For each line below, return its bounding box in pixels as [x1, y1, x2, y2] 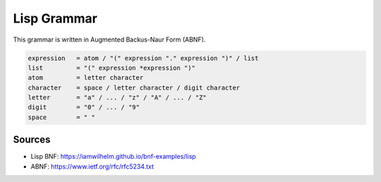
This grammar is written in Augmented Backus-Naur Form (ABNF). [13, 35, 206, 44]
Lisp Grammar [13, 11, 98, 26]
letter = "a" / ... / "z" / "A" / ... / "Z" [28, 94, 207, 102]
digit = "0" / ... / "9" [28, 103, 140, 111]
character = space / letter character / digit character [28, 83, 241, 92]
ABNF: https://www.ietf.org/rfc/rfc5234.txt [30, 162, 155, 171]
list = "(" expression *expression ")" [28, 63, 195, 72]
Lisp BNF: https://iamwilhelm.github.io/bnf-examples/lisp [30, 152, 197, 161]
